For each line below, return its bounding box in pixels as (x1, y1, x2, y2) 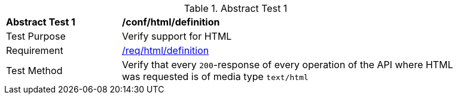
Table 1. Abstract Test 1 (184, 2, 288, 14)
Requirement (6, 44, 63, 56)
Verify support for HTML (122, 30, 232, 42)
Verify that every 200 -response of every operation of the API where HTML (122, 59, 453, 71)
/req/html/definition (122, 44, 209, 56)
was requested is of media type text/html (122, 71, 309, 82)
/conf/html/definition (122, 16, 220, 28)
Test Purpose (6, 30, 66, 42)
